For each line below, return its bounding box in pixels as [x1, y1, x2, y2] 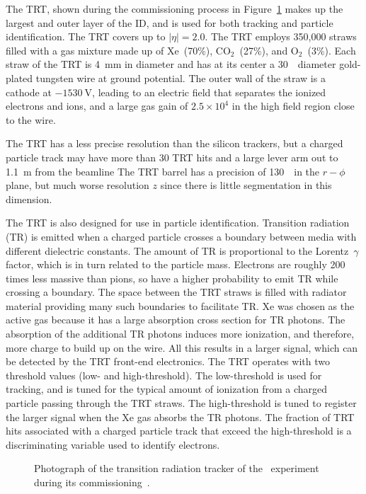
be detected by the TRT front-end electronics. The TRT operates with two [6, 354, 330, 369]
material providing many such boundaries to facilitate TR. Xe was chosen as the [6, 298, 355, 313]
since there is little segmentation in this [160, 178, 332, 193]
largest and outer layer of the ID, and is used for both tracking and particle [6, 15, 333, 30]
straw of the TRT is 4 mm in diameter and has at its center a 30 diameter [6, 57, 336, 71]
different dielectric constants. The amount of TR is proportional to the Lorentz [6, 243, 349, 258]
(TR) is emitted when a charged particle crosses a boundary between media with [6, 229, 357, 243]
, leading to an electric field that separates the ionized [92, 84, 326, 99]
